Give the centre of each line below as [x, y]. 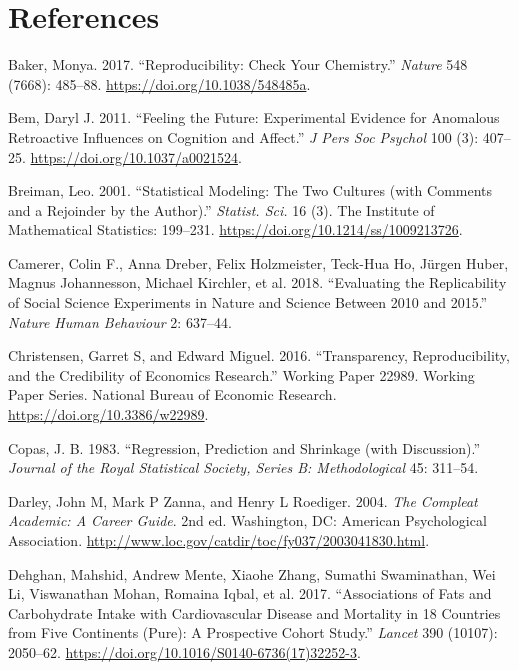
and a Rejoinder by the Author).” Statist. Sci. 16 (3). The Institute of [221, 209]
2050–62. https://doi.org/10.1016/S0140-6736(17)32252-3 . [184, 651]
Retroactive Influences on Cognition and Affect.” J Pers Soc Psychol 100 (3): [243, 136]
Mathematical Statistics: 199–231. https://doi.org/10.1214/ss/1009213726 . [235, 229]
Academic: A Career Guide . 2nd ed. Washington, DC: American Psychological [247, 520]
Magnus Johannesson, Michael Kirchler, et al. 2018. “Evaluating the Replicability [257, 282]
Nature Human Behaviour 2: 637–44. [120, 321]
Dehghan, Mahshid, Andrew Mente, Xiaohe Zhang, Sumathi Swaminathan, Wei [252, 573]
